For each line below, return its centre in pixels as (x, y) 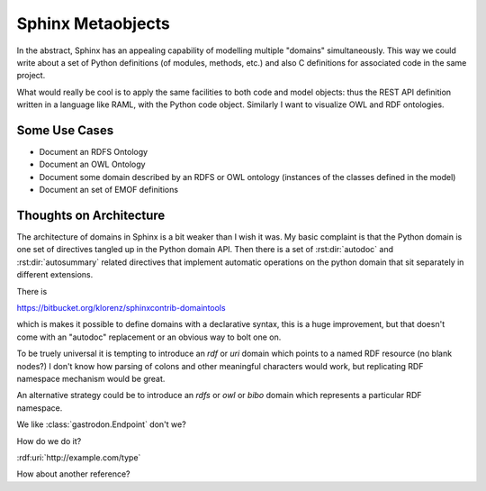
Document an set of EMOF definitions (109, 190)
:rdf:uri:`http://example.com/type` (79, 457)
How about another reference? (73, 474)
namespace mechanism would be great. (91, 379)
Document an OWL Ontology (92, 164)
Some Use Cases (65, 130)
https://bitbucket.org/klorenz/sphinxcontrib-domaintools (121, 308)
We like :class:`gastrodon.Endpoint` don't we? (101, 424)
